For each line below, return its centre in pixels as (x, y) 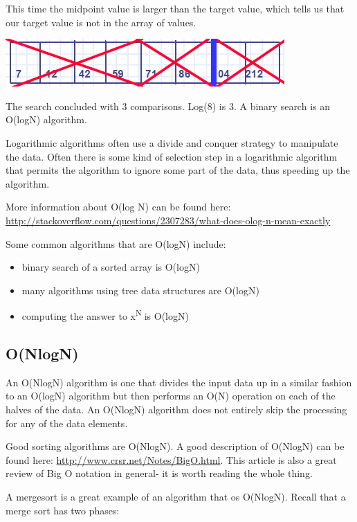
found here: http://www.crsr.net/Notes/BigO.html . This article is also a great (171, 459)
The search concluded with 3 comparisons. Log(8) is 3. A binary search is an (168, 106)
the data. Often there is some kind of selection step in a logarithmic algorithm (172, 156)
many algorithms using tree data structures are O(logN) (140, 290)
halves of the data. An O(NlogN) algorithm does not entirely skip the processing (176, 409)
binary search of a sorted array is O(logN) (111, 267)
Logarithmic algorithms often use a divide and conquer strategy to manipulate (172, 142)
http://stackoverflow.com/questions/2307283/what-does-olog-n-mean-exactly (168, 220)
